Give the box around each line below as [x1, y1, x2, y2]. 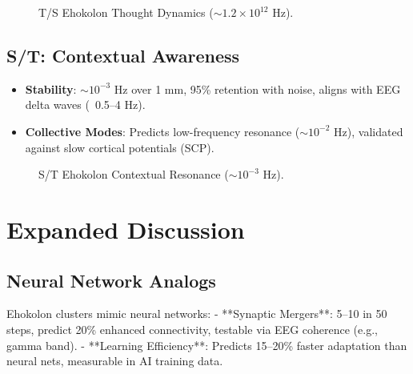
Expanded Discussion [6, 212, 245, 245]
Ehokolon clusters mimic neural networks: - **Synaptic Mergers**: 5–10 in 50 [6, 305, 387, 322]
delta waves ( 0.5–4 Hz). [25, 96, 146, 113]
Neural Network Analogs [6, 267, 216, 292]
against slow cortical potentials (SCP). [25, 139, 215, 155]
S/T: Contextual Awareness [6, 42, 240, 67]
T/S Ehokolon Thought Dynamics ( [38, 4, 214, 20]
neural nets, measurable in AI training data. [6, 352, 223, 369]
